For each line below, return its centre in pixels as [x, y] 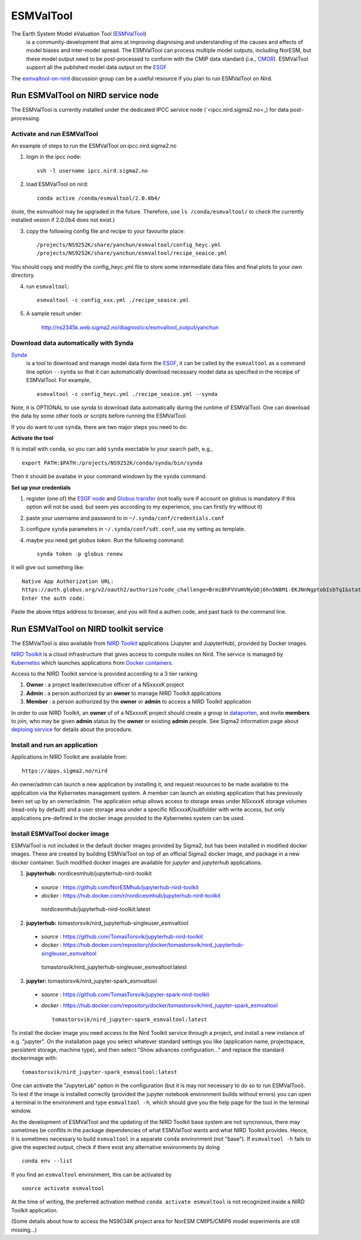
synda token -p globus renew [80, 554]
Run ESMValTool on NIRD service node [85, 95]
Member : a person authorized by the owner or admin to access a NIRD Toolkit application [139, 702]
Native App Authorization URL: [68, 581]
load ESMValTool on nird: [57, 184]
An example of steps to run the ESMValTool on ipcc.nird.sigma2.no [94, 146]
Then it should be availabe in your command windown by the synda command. [109, 477]
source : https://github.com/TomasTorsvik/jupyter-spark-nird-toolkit [125, 995]
